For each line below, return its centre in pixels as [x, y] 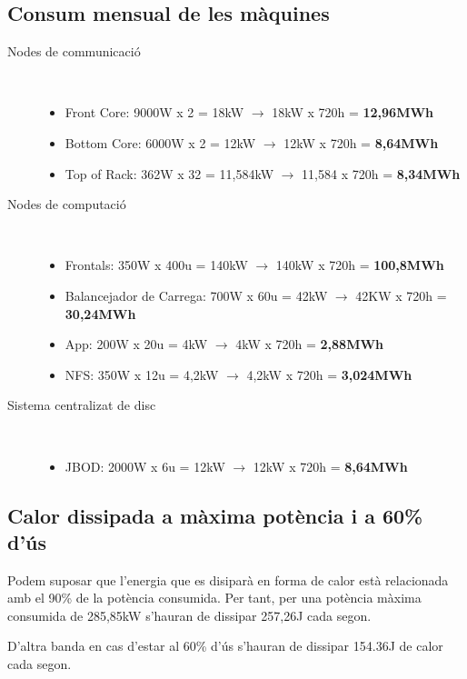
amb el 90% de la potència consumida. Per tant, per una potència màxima [214, 598]
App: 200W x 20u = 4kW [136, 344]
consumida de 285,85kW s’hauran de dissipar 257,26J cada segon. [189, 615]
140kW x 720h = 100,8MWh [360, 265]
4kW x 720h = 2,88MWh [310, 344]
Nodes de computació [67, 204]
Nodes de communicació [74, 51]
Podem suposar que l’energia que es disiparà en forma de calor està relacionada [228, 579]
